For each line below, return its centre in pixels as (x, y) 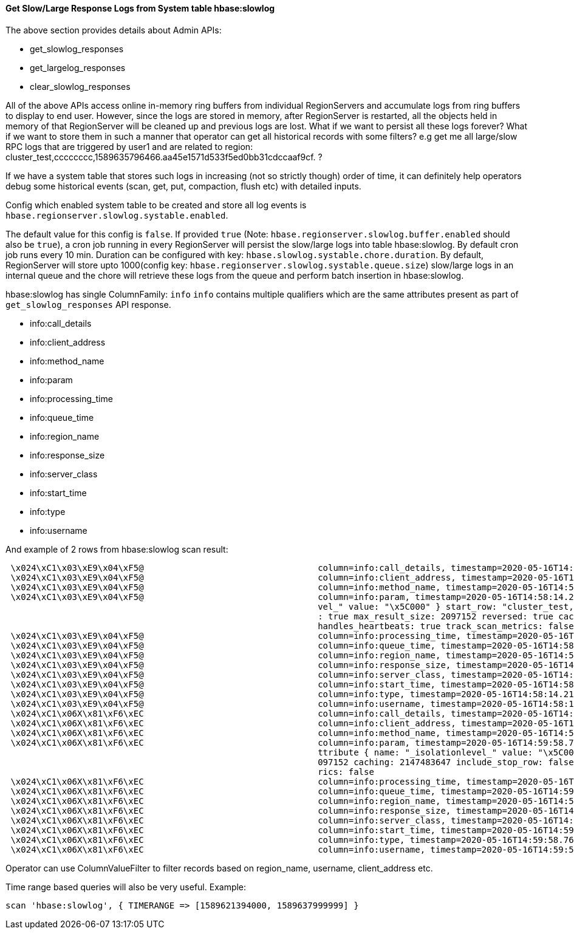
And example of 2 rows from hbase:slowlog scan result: (117, 549)
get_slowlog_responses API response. (88, 304)
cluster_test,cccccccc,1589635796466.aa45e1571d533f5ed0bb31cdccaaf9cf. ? (164, 157)
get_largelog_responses (78, 67)
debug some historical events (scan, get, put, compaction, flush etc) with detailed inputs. (183, 186)
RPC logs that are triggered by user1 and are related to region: (129, 146)
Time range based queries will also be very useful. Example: (126, 887)
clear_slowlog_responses (80, 86)
